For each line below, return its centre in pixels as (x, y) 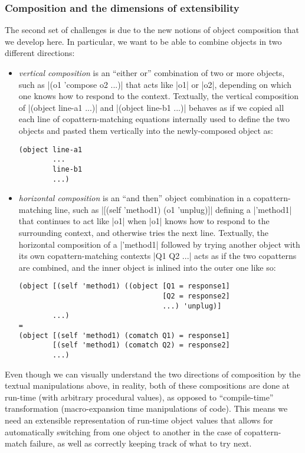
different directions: (40, 53)
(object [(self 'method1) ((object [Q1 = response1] (124, 286)
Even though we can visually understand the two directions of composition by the (153, 374)
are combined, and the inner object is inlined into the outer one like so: (147, 267)
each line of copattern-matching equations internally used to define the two (154, 119)
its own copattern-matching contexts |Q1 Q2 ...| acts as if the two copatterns (158, 256)
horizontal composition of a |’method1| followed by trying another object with (159, 244)
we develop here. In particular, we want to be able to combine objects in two (143, 41)
